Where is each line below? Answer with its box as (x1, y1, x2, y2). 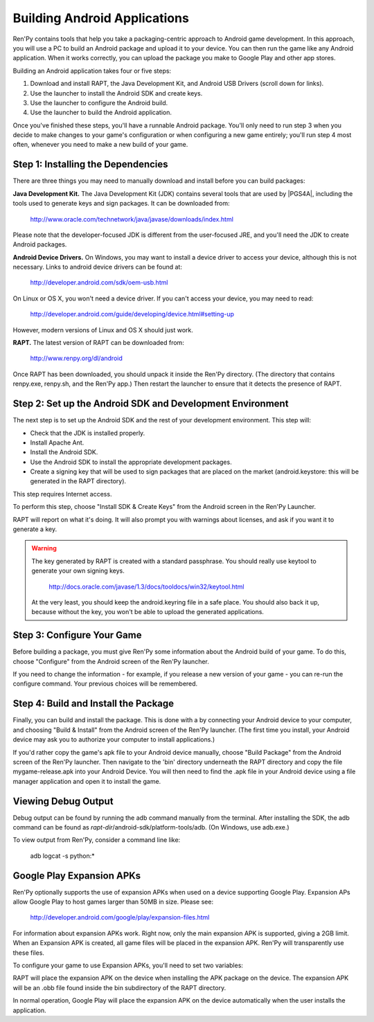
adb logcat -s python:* (30, 852, 95, 860)
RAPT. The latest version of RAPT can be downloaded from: (12, 339, 185, 347)
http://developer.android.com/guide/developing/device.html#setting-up (30, 310, 235, 319)
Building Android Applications (12, 10, 190, 26)
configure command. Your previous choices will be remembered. (12, 679, 198, 688)
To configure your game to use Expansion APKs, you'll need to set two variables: (12, 961, 244, 969)
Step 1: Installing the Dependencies (12, 159, 169, 170)
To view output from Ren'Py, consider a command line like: (12, 836, 181, 844)
